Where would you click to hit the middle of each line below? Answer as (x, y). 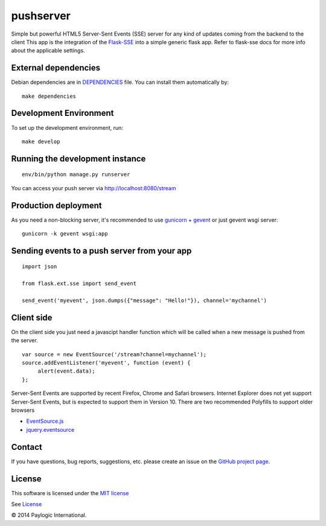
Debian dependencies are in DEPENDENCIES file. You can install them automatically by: (120, 82)
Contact (27, 447)
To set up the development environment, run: (67, 127)
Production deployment (56, 205)
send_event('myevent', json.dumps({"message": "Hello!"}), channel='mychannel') (145, 300)
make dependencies (49, 96)
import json (40, 267)
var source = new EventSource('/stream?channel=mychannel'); (114, 354)
